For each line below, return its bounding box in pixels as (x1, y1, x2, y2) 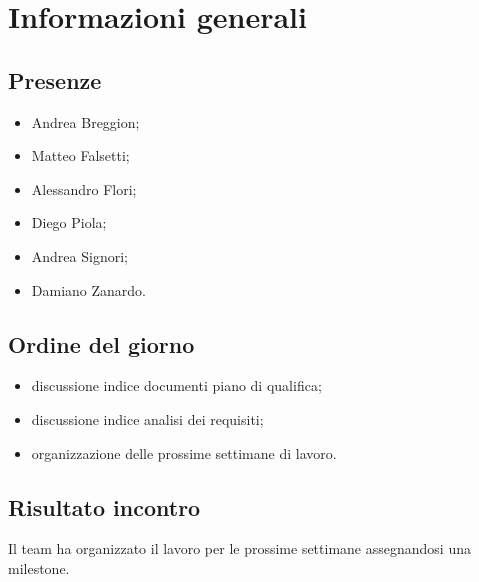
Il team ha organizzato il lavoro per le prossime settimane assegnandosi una (8, 538, 471, 559)
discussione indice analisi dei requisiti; (31, 408, 264, 429)
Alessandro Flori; (31, 178, 137, 199)
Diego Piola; (31, 212, 107, 233)
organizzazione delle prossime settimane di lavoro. (31, 442, 337, 463)
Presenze (8, 64, 102, 95)
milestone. (8, 557, 70, 578)
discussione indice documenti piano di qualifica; (31, 375, 322, 396)
